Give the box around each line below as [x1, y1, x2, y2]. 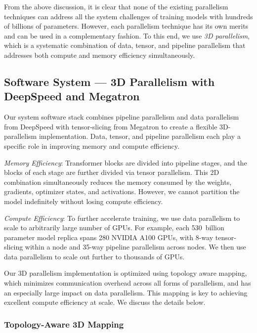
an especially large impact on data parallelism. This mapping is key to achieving [4, 287, 248, 297]
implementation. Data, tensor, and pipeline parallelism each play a [39, 131, 241, 141]
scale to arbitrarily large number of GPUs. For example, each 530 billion [4, 222, 224, 233]
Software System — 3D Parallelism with [4, 74, 215, 89]
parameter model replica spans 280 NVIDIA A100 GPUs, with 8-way [4, 232, 214, 242]
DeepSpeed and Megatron [4, 88, 140, 104]
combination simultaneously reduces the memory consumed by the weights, [4, 176, 232, 187]
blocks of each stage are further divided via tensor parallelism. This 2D [4, 167, 219, 177]
